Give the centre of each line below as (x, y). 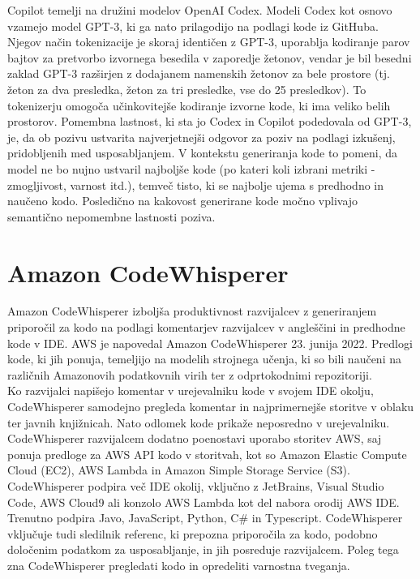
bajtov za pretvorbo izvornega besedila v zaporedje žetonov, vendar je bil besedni (210, 57)
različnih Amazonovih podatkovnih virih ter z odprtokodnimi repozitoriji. (190, 374)
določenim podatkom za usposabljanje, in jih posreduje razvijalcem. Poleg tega (203, 549)
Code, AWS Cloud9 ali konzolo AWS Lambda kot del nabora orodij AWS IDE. (204, 502)
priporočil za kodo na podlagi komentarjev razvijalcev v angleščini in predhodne (206, 327)
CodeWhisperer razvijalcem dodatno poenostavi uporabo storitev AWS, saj (195, 438)
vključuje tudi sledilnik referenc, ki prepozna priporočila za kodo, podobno (193, 533)
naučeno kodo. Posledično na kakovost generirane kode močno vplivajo (183, 201)
